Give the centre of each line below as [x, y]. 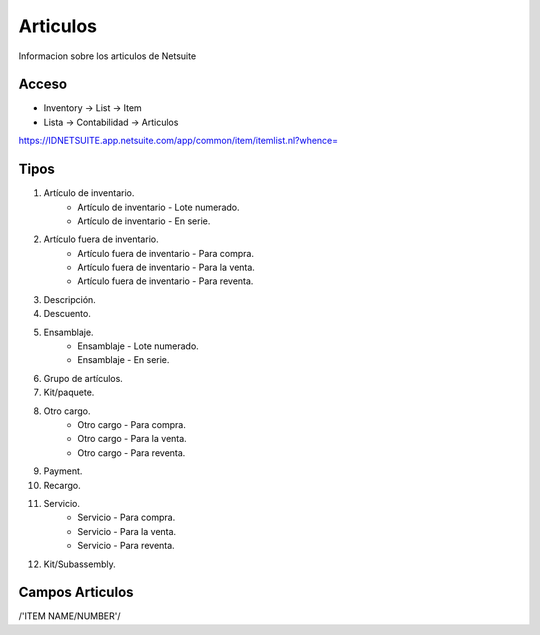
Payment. [63, 471]
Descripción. [70, 299]
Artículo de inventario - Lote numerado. [158, 207]
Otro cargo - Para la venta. [132, 439]
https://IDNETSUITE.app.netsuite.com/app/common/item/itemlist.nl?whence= [178, 141]
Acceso [43, 84]
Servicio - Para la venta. [127, 531]
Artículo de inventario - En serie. [144, 221]
